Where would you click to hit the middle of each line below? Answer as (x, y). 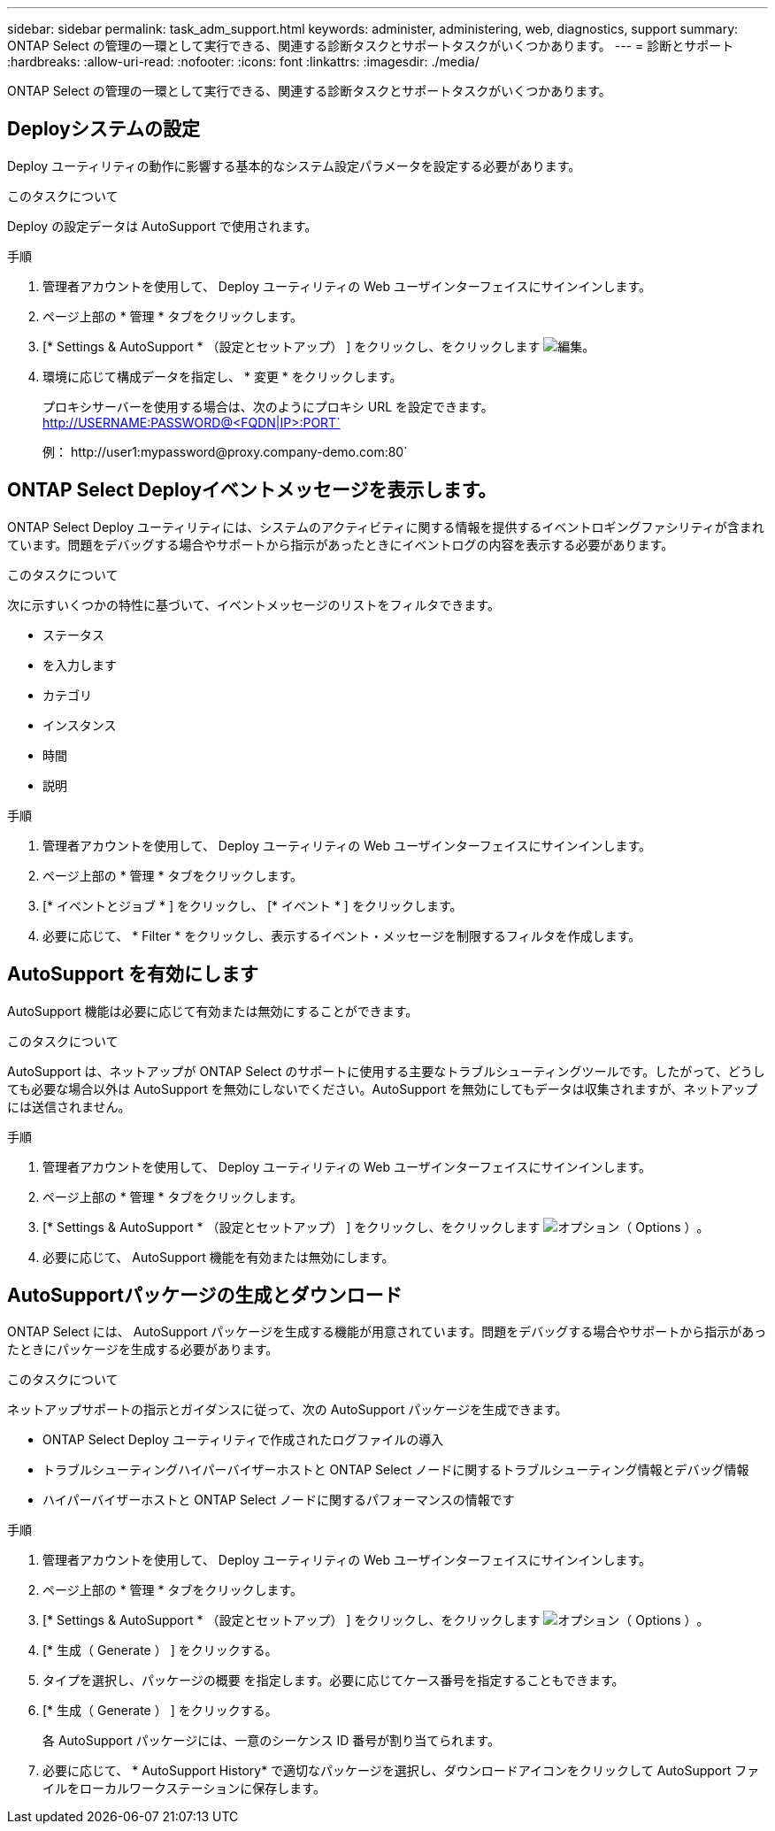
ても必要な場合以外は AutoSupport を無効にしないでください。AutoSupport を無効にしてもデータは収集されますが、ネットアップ (383, 1089)
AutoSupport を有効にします (133, 974)
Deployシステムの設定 (104, 129)
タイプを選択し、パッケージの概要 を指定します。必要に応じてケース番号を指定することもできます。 (334, 1681)
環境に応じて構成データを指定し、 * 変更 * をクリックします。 (223, 376)
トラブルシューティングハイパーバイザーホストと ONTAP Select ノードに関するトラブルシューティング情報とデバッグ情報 (396, 1470)
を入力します (80, 665)
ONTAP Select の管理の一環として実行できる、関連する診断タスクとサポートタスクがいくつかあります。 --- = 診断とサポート (371, 46)
